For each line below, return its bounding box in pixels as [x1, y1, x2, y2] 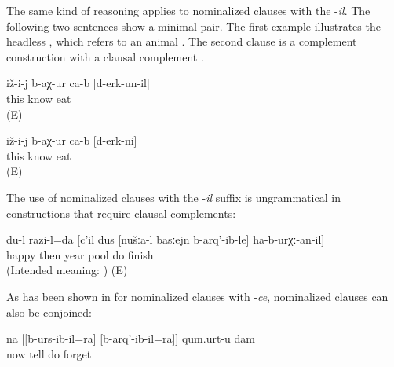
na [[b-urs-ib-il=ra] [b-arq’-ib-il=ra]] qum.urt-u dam [6, 330, 255, 347]
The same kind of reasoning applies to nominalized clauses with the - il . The [6, 2, 370, 18]
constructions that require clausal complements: [6, 204, 236, 221]
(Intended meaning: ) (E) [6, 262, 128, 278]
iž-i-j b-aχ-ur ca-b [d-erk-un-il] [6, 75, 150, 91]
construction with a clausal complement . [6, 48, 204, 64]
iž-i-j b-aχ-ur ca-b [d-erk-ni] [6, 132, 137, 149]
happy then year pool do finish [6, 246, 154, 262]
